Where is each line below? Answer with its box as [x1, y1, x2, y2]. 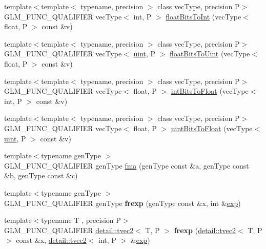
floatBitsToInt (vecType [166, 11, 241, 22]
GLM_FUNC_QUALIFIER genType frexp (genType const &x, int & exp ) [4, 197, 241, 208]
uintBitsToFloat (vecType [171, 122, 253, 133]
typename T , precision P [41, 215, 121, 225]
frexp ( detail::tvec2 [174, 224, 236, 235]
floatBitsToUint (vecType [170, 48, 250, 59]
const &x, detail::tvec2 [16, 235, 87, 245]
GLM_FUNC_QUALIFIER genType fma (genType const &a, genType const [4, 160, 249, 171]
